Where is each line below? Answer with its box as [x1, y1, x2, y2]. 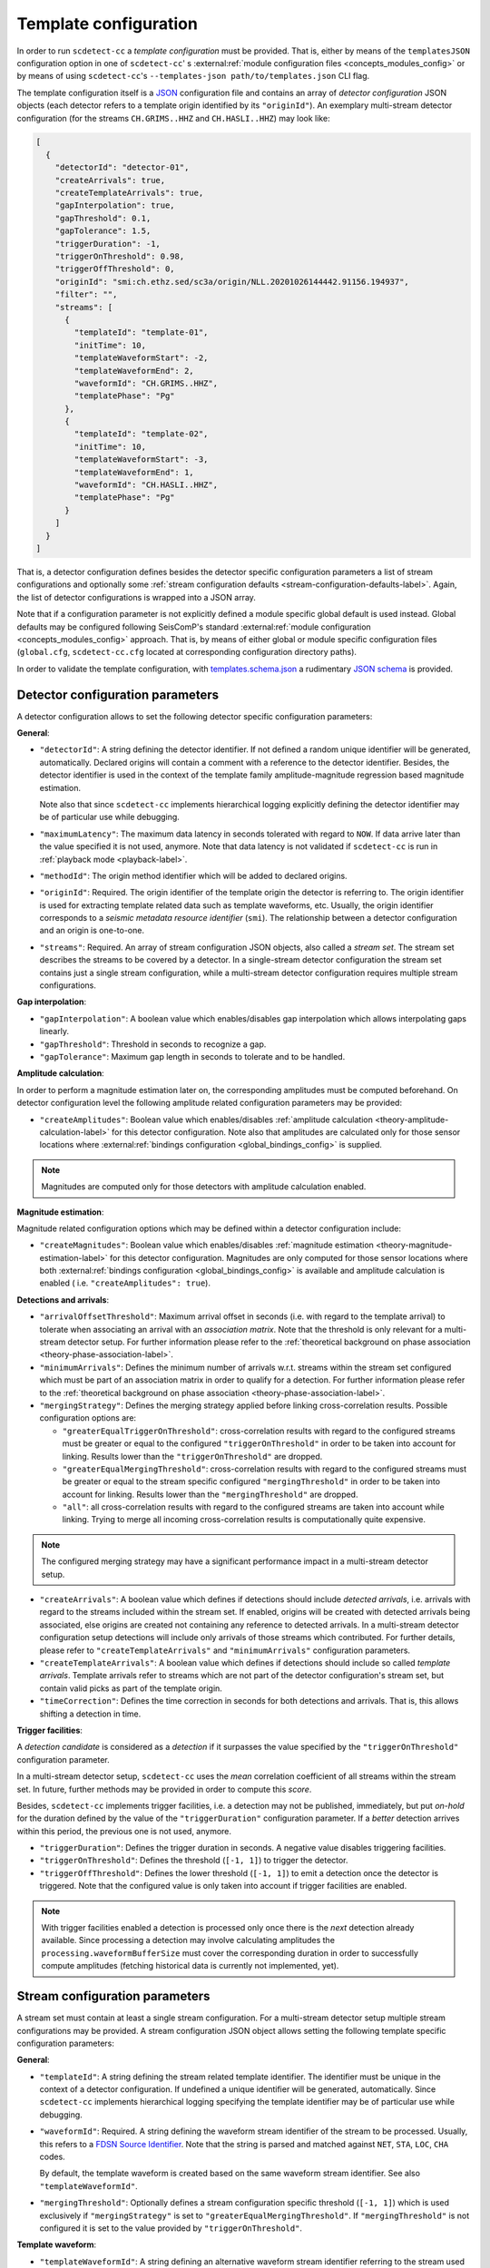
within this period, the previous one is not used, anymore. [16, 1825, 231, 1836]
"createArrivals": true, [54, 175, 166, 185]
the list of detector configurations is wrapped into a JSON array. [16, 591, 256, 602]
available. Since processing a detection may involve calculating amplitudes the [41, 1935, 336, 1946]
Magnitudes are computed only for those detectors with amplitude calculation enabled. [41, 1181, 367, 1192]
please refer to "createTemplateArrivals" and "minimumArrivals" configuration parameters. [39, 1645, 411, 1656]
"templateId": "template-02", [73, 429, 209, 439]
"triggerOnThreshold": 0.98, [54, 251, 185, 261]
